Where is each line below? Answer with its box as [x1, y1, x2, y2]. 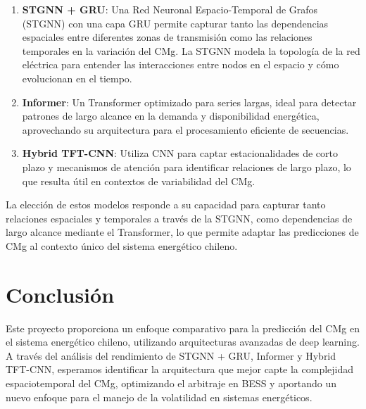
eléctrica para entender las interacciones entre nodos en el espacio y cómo [22, 57, 339, 72]
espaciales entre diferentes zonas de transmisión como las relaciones [22, 30, 313, 44]
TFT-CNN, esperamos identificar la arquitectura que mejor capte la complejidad [6, 362, 354, 377]
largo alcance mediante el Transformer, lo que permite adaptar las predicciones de [6, 225, 359, 239]
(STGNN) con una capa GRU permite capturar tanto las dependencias [22, 15, 329, 30]
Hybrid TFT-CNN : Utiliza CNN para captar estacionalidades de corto [22, 146, 338, 161]
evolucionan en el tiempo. [22, 70, 132, 85]
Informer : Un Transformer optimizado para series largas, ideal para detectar [22, 94, 357, 109]
